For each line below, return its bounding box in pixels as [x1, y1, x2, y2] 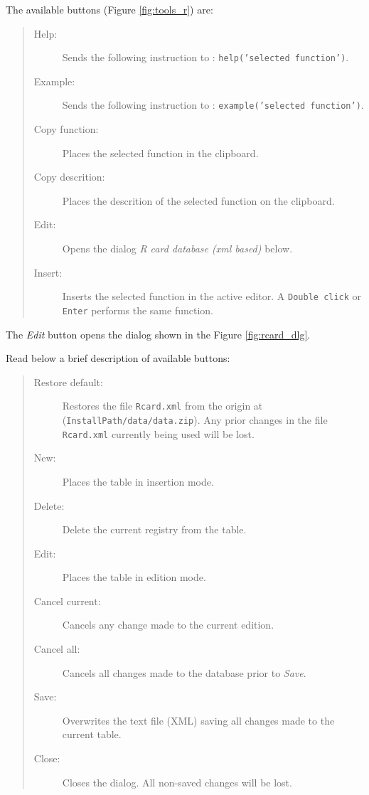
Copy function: [33, 122, 99, 137]
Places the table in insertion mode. [62, 474, 214, 489]
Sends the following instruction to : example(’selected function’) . [62, 97, 364, 112]
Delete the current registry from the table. [62, 522, 247, 537]
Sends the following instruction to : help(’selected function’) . [62, 50, 349, 65]
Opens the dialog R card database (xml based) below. [62, 241, 293, 256]
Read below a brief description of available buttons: [6, 351, 230, 366]
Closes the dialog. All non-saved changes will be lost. [62, 774, 292, 789]
